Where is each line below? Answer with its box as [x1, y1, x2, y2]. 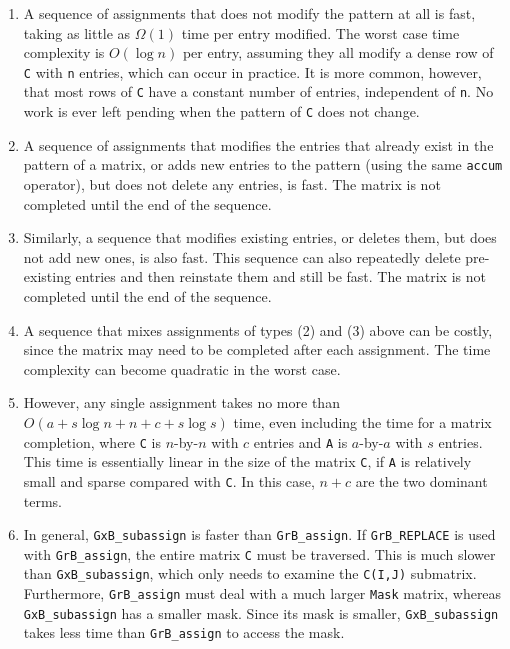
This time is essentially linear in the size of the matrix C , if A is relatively [23, 451, 472, 472]
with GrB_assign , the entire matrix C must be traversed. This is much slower [23, 543, 496, 564]
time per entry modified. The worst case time [181, 22, 460, 43]
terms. [23, 490, 63, 511]
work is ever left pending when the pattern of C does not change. [23, 101, 420, 122]
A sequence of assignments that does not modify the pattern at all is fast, [23, 3, 476, 23]
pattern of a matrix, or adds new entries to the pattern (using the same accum [23, 154, 503, 175]
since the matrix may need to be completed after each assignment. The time [23, 339, 491, 360]
